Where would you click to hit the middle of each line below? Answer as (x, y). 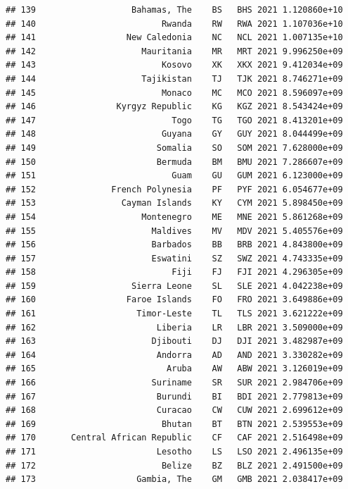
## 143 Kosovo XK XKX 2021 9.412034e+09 (174, 65)
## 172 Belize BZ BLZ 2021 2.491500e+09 (174, 465)
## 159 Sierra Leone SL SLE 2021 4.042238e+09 (174, 286)
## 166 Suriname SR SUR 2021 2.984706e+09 (174, 383)
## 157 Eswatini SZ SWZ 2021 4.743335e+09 (174, 258)
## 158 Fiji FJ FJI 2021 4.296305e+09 (174, 272)
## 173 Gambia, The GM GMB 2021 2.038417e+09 (174, 479)
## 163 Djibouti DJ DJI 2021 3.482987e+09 (174, 341)
